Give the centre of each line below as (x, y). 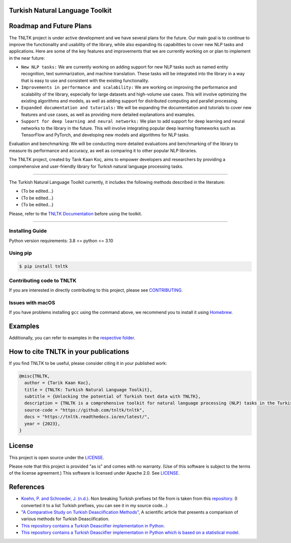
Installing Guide (28, 231)
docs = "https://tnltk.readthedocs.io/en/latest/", (87, 417)
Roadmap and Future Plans (50, 26)
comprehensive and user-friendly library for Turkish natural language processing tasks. (96, 166)
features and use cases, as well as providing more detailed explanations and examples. (108, 115)
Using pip (21, 253)
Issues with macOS (32, 302)
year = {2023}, (42, 424)
